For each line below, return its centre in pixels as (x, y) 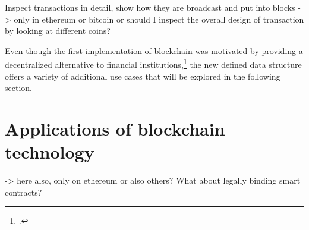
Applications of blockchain (115, 128)
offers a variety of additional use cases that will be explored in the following (143, 76)
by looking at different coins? (58, 31)
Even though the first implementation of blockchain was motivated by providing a (154, 50)
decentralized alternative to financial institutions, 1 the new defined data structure (153, 64)
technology (50, 152)
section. (18, 88)
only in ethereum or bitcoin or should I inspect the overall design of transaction (159, 19)
